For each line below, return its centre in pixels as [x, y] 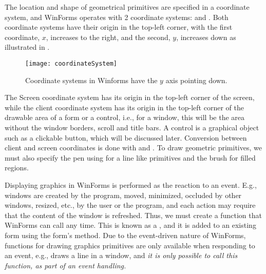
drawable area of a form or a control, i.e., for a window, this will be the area [125, 117]
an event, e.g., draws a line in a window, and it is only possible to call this [121, 255]
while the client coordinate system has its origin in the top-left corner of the [124, 107]
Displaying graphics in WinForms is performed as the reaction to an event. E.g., [131, 184]
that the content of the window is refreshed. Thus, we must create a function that [133, 215]
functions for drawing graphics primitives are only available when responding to [130, 245]
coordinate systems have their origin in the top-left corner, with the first [119, 27]
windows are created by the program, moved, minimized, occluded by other [123, 195]
